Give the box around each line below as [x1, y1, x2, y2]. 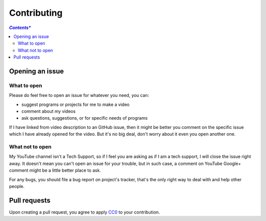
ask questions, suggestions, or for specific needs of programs [21, 115, 148, 121]
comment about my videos [21, 108, 76, 114]
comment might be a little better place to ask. [9, 167, 101, 173]
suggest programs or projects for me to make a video [21, 101, 130, 107]
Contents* [9, 25, 32, 31]
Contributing [9, 7, 63, 18]
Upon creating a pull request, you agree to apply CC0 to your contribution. [9, 209, 160, 215]
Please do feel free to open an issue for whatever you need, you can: [9, 93, 149, 98]
